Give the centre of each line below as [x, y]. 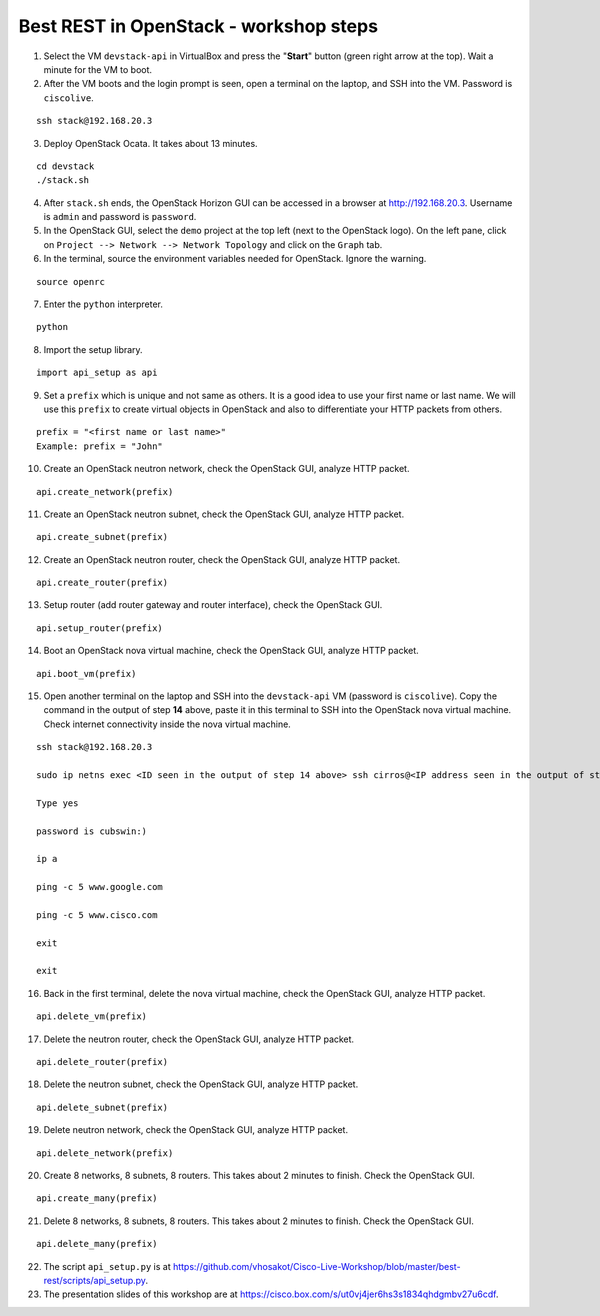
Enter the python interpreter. [103, 304]
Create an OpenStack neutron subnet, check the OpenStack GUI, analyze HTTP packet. [224, 514]
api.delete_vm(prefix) [92, 1016]
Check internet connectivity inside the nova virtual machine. [167, 724]
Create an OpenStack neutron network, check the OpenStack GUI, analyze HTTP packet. [226, 469]
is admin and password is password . [120, 217]
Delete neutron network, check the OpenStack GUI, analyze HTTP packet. [196, 1130]
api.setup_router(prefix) [100, 628]
